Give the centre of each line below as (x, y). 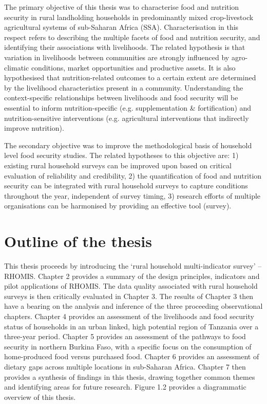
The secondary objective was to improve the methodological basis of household (128, 145)
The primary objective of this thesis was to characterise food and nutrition (122, 7)
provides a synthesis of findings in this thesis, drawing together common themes (130, 376)
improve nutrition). (34, 128)
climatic (17, 67)
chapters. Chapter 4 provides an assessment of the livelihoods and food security (129, 316)
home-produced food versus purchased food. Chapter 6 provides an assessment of (132, 356)
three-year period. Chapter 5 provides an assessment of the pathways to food (125, 336)
